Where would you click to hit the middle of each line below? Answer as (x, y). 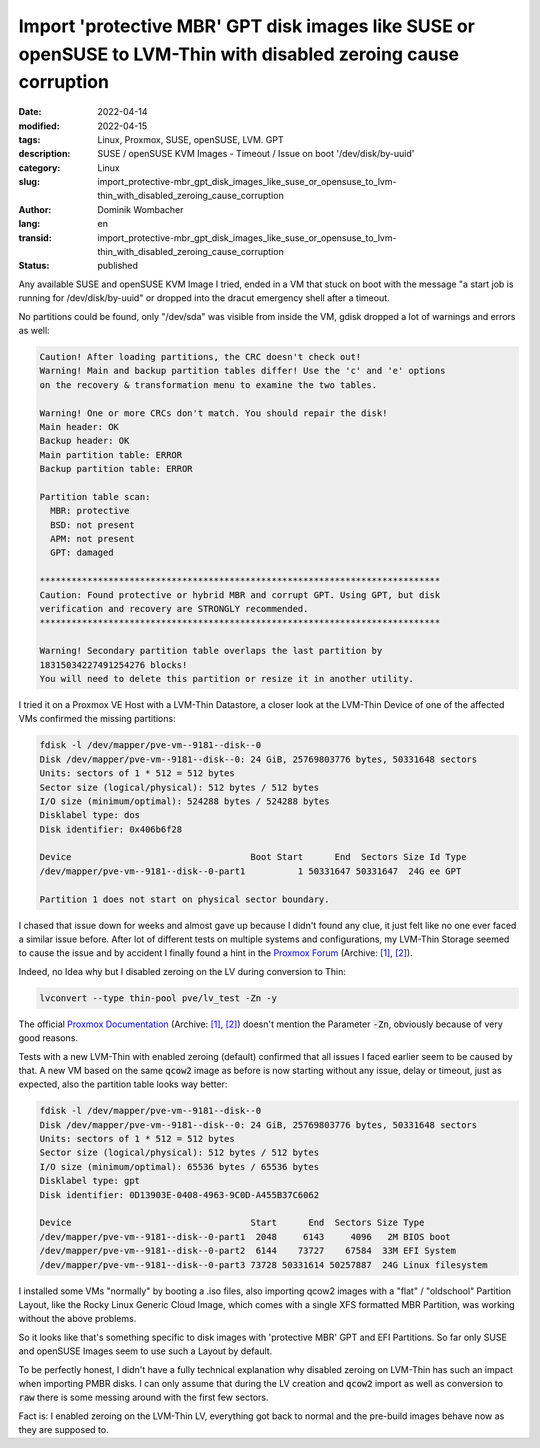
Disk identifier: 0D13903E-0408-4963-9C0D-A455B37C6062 (179, 1194)
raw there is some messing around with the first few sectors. (143, 1397)
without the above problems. (77, 1319)
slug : (29, 182)
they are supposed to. (63, 1430)
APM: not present (92, 539)
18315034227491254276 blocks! (113, 664)
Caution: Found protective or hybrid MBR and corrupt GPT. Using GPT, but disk (240, 594)
